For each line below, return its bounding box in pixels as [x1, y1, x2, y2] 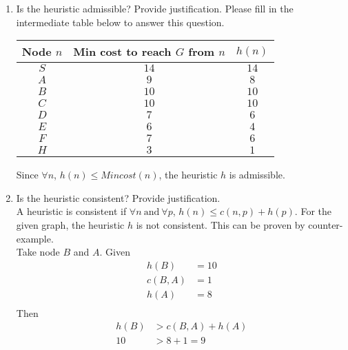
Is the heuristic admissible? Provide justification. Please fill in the [16, 1, 294, 15]
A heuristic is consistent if [16, 204, 127, 218]
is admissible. [229, 167, 285, 182]
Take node [16, 245, 60, 259]
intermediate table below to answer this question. [16, 14, 225, 29]
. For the [294, 204, 331, 218]
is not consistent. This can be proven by [136, 217, 305, 231]
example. [16, 231, 54, 245]
